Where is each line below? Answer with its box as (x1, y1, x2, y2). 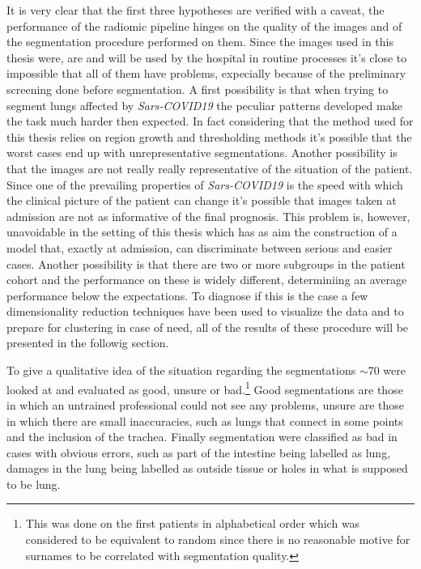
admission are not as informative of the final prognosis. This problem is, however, (6, 207, 410, 224)
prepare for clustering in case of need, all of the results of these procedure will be (6, 318, 409, 335)
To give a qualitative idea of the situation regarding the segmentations (6, 362, 356, 379)
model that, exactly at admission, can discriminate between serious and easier (6, 239, 393, 256)
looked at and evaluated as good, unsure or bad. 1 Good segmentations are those (6, 378, 403, 397)
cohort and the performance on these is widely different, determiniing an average (6, 271, 407, 288)
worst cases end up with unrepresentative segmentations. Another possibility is (6, 144, 398, 161)
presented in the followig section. (6, 334, 169, 351)
